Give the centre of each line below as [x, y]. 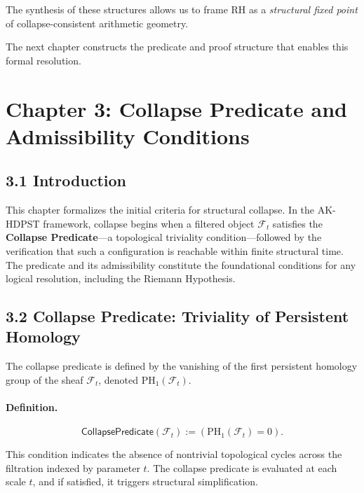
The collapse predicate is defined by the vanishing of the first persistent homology [182, 366]
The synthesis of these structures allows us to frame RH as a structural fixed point [182, 9]
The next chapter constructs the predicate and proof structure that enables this [177, 47]
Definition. [32, 407]
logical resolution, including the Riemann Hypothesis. [121, 278]
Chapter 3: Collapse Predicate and [176, 108]
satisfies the [297, 223]
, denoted [119, 379]
